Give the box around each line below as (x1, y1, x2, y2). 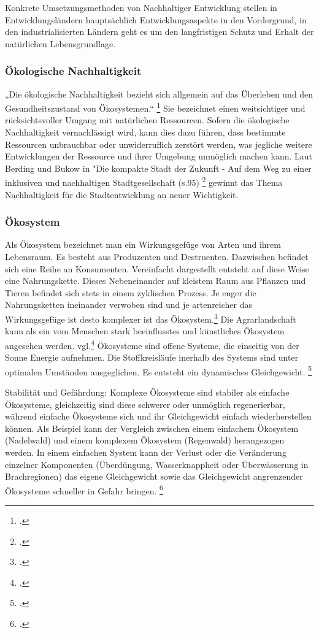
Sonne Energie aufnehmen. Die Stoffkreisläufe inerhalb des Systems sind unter (5, 351, 299, 364)
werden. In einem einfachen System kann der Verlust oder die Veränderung (5, 445, 286, 458)
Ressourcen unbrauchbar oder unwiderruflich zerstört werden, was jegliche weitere (5, 137, 312, 150)
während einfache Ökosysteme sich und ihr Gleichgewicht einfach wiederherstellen (5, 410, 312, 423)
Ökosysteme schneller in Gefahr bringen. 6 (5, 482, 163, 497)
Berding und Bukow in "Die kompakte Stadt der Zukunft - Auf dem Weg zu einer (5, 161, 312, 174)
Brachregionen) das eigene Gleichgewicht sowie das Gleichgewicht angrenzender (5, 470, 303, 483)
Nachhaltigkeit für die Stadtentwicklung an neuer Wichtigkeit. (5, 188, 239, 201)
